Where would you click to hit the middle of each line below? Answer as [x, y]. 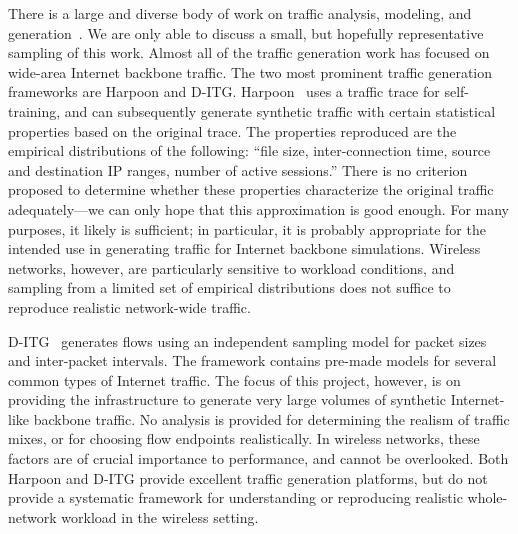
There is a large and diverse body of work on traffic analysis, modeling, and [240, 13]
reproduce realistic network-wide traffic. [129, 306]
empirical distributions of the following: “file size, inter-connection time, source [249, 150]
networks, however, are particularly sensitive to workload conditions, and [231, 267]
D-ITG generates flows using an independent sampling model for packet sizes [247, 340]
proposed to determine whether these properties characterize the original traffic [251, 189]
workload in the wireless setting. [160, 516]
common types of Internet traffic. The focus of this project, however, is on [234, 379]
